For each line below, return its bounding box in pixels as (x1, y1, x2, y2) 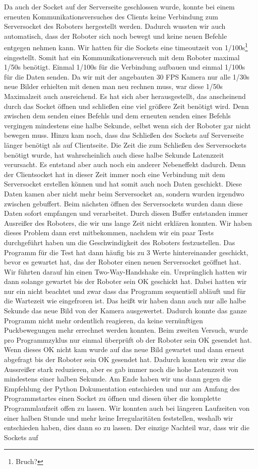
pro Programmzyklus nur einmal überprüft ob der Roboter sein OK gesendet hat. (4, 334, 252, 345)
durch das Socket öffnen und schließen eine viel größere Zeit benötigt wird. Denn (4, 100, 249, 111)
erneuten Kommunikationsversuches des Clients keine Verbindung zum (4, 11, 218, 21)
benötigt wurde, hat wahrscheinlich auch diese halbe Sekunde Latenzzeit (4, 149, 224, 160)
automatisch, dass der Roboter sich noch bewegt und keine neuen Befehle (4, 30, 227, 41)
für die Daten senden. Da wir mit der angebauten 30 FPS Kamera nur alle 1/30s (4, 71, 250, 82)
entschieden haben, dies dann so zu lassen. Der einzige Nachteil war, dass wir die (4, 422, 250, 433)
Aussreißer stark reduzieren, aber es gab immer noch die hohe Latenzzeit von (4, 364, 239, 374)
